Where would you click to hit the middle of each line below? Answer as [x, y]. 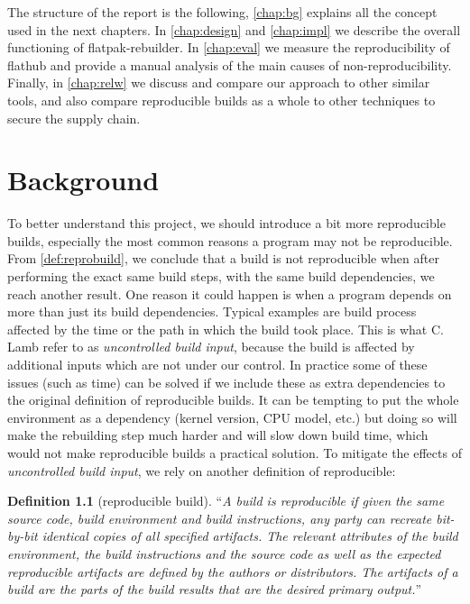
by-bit [23, 536]
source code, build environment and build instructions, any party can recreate [220, 518]
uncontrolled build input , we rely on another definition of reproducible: [202, 470]
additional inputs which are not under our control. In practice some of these [217, 365]
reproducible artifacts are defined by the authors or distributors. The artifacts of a [233, 571]
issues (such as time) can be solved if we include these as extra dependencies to [226, 382]
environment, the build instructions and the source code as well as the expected [224, 553]
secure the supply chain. [74, 118]
